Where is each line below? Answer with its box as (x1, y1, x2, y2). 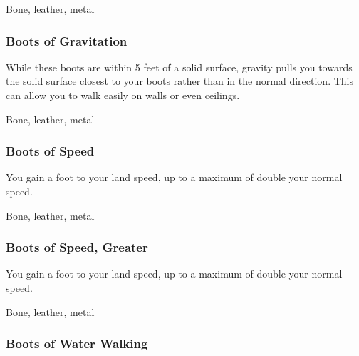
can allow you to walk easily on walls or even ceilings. (6, 88, 240, 102)
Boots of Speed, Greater (6, 238, 148, 256)
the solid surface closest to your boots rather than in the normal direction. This (6, 73, 353, 88)
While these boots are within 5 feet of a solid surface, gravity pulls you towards (6, 59, 353, 74)
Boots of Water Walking (6, 335, 148, 352)
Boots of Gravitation (6, 31, 128, 49)
